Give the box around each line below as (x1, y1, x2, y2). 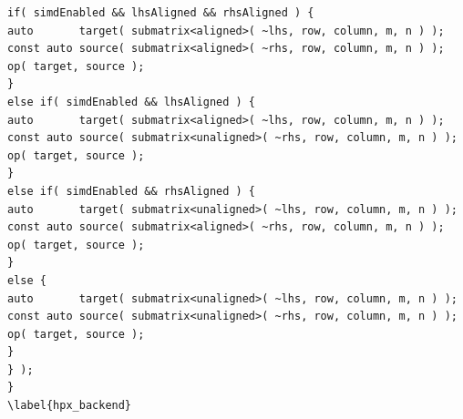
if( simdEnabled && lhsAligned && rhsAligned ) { (7, 6, 314, 19)
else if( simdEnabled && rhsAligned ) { (7, 184, 256, 198)
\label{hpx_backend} (7, 399, 132, 413)
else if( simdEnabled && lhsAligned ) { (7, 95, 256, 108)
